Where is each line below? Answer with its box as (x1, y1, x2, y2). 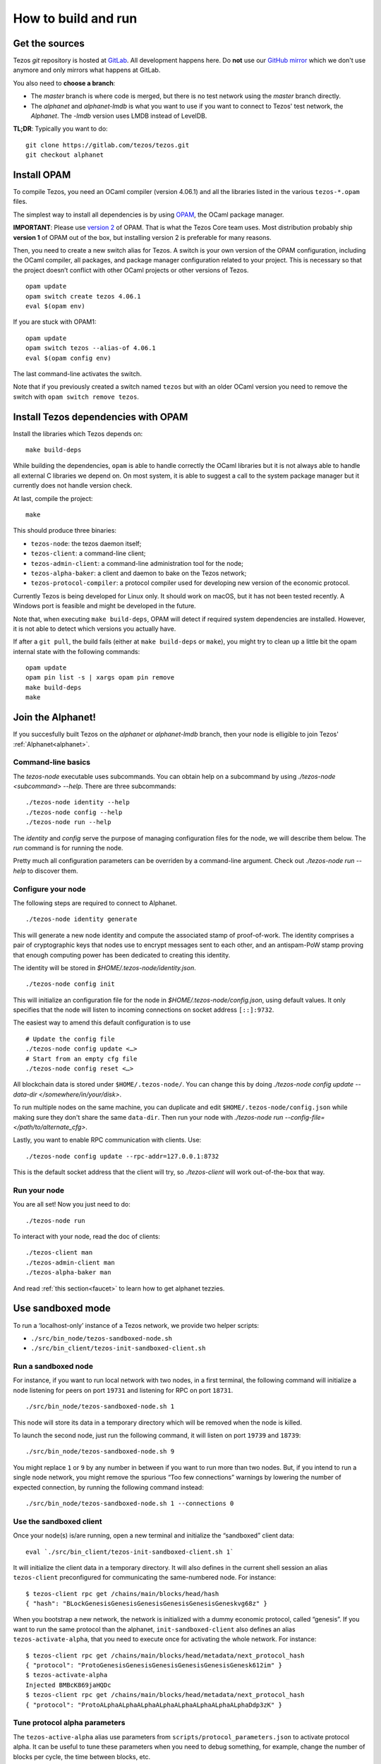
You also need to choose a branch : (13, 78, 116, 87)
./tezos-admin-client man (25, 1258, 116, 1267)
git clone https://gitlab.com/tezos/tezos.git (25, 141, 190, 149)
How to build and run (13, 11, 138, 26)
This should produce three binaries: (13, 526, 116, 535)
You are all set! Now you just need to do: (13, 1200, 131, 1209)
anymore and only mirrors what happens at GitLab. (13, 66, 161, 74)
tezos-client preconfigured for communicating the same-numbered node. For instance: (13, 1573, 277, 1582)
